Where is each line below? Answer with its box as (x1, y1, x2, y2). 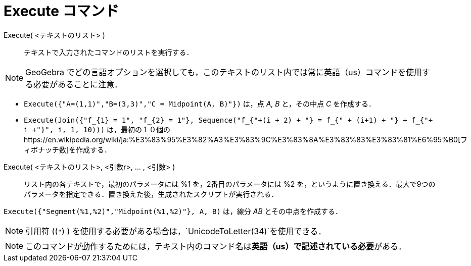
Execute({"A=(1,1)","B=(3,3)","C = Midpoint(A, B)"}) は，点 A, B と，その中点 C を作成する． (24, 99, 376, 108)
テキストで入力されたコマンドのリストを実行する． (24, 47, 194, 57)
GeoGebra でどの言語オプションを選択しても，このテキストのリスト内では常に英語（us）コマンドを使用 (25, 67, 422, 77)
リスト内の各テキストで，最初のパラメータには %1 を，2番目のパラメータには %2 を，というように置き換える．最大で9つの (24, 179, 436, 188)
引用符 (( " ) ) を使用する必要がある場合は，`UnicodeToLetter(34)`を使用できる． (25, 226, 326, 236)
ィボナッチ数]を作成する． (24, 145, 112, 154)
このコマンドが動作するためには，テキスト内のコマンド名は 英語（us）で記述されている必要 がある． (25, 241, 407, 251)
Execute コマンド (4, 3, 119, 20)
